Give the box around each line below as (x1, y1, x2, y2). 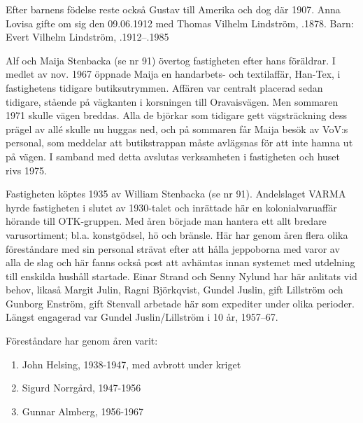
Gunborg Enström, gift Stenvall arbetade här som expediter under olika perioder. (6, 296, 355, 310)
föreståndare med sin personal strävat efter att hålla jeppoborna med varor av (6, 241, 340, 256)
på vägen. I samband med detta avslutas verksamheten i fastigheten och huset (6, 148, 341, 163)
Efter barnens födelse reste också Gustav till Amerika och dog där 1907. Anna (6, 2, 341, 16)
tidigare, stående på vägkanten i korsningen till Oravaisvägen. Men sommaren (6, 94, 339, 109)
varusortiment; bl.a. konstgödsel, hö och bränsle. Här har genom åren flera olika (6, 227, 348, 242)
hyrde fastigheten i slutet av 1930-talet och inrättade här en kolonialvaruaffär (6, 200, 337, 214)
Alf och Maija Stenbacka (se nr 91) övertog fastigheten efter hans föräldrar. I (6, 53, 336, 67)
